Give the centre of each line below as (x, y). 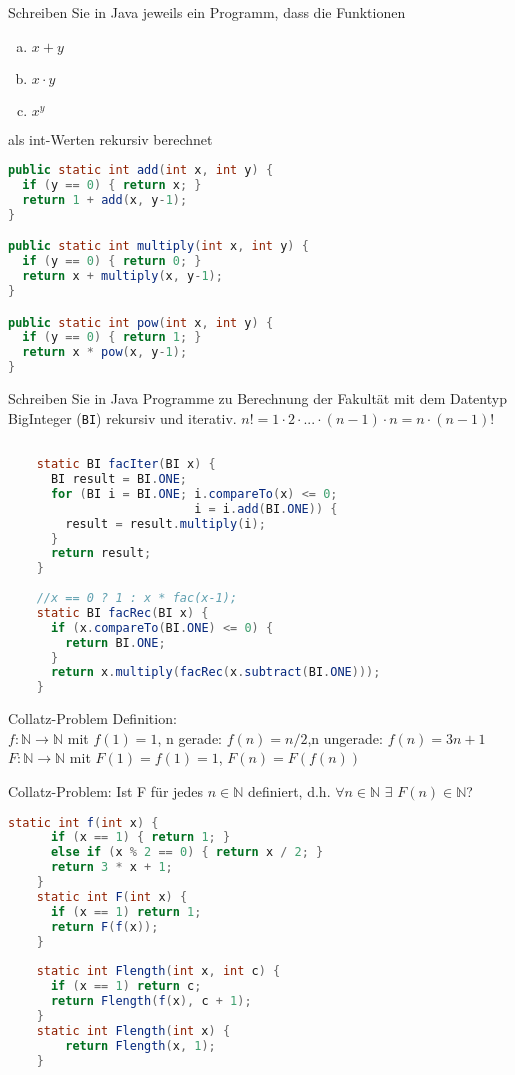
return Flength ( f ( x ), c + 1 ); (151, 1001)
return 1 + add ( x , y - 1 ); (105, 199)
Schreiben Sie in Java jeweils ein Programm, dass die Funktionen (207, 12)
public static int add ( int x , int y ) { (141, 170)
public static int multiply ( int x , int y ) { (158, 246)
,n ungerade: (345, 737)
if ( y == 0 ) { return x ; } (112, 185)
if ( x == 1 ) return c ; (126, 986)
